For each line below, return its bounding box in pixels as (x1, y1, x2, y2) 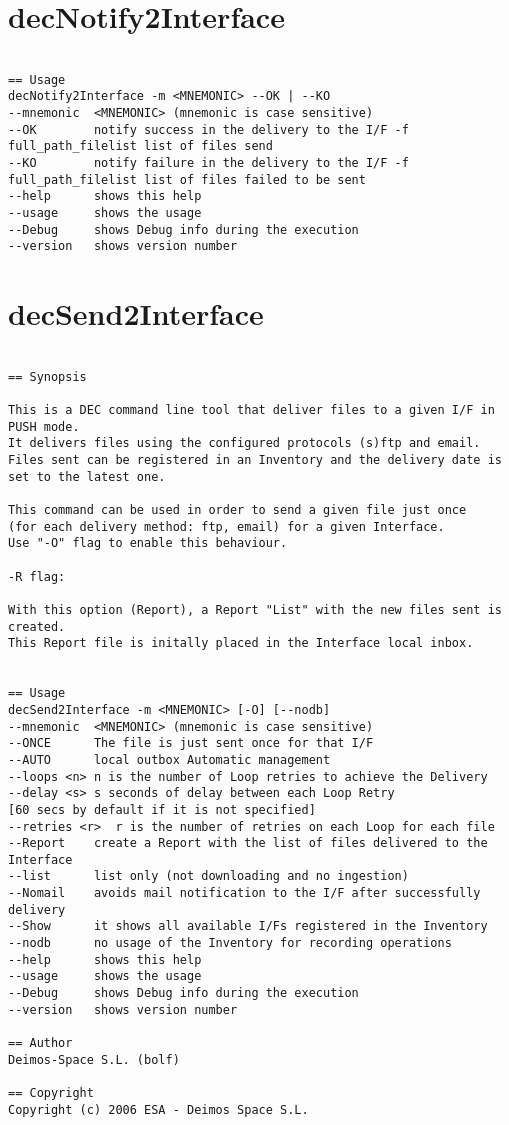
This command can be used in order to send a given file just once (8, 503, 467, 518)
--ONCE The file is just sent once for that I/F (8, 736, 374, 751)
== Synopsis (8, 369, 87, 384)
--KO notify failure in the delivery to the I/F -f (8, 156, 409, 171)
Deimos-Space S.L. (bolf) (8, 1052, 180, 1067)
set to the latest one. (8, 469, 166, 484)
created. (8, 619, 66, 634)
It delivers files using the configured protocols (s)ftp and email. (8, 436, 481, 451)
